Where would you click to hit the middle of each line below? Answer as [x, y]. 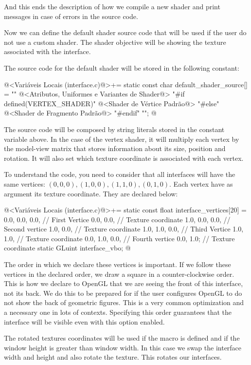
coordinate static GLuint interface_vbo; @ [67, 248]
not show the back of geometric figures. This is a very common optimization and [124, 302]
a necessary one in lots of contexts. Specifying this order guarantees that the [118, 312]
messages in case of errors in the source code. [71, 16]
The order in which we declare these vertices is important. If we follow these [117, 264]
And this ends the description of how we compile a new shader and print [112, 6]
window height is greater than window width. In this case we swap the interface [123, 347]
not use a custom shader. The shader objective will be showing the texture [115, 42]
